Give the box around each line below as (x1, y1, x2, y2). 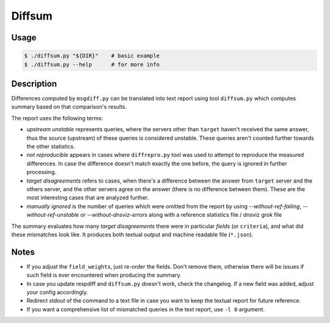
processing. (26, 169, 57, 176)
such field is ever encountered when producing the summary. (26, 272, 182, 279)
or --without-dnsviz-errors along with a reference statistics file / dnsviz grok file (80, 211, 282, 219)
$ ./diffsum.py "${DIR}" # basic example (24, 53, 160, 59)
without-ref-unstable (26, 211, 79, 219)
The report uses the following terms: (11, 114, 103, 122)
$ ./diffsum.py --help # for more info (24, 61, 160, 68)
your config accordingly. (26, 288, 89, 296)
